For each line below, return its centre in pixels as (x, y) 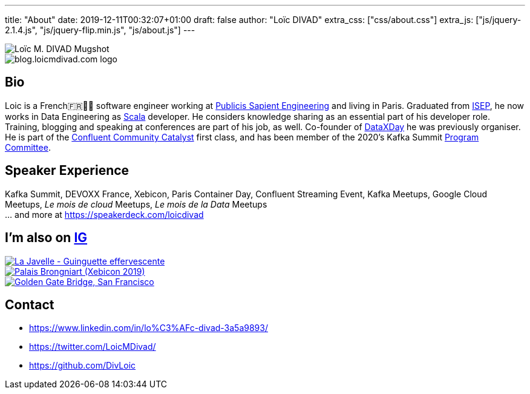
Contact (30, 304)
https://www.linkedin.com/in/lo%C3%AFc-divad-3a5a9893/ (149, 328)
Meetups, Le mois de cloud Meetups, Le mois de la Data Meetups (136, 204)
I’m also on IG (46, 238)
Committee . (28, 147)
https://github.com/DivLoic (83, 366)
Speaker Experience (67, 171)
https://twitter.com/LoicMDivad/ (93, 347)
